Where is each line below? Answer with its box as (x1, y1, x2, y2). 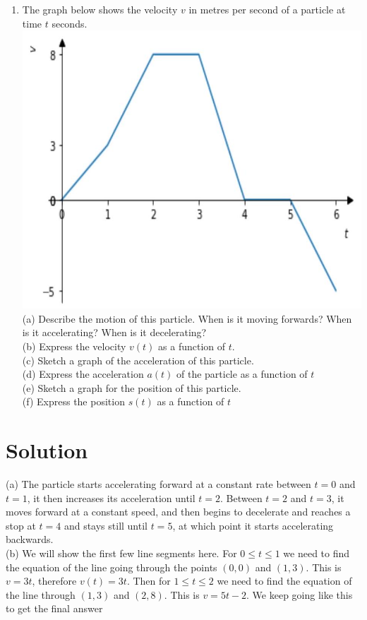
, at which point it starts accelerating (172, 518, 334, 532)
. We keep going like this (246, 587, 353, 602)
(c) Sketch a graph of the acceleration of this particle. (22, 352, 254, 367)
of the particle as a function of (176, 366, 308, 381)
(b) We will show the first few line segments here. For (6, 546, 237, 561)
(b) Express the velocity (22, 338, 126, 353)
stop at (6, 518, 36, 532)
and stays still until (64, 518, 148, 532)
